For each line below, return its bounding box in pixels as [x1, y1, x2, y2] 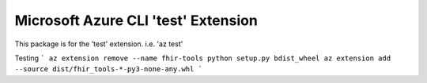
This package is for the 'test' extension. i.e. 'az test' [14, 39, 183, 49]
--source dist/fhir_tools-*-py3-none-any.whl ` [14, 65, 203, 74]
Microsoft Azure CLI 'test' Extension [14, 12, 259, 29]
